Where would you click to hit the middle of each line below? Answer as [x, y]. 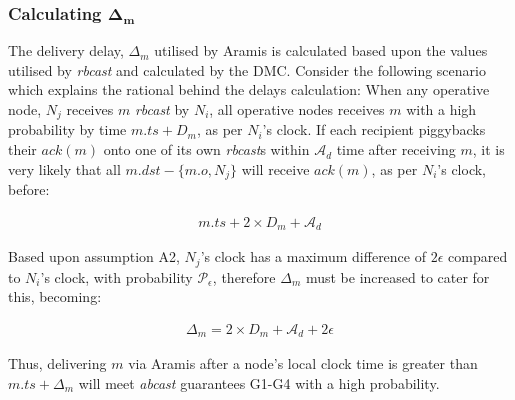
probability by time [67, 129]
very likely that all [64, 168]
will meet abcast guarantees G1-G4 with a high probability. [259, 382]
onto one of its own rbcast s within [206, 149]
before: [29, 189]
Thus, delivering [57, 363]
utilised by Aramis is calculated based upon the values [321, 50]
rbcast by [162, 109]
